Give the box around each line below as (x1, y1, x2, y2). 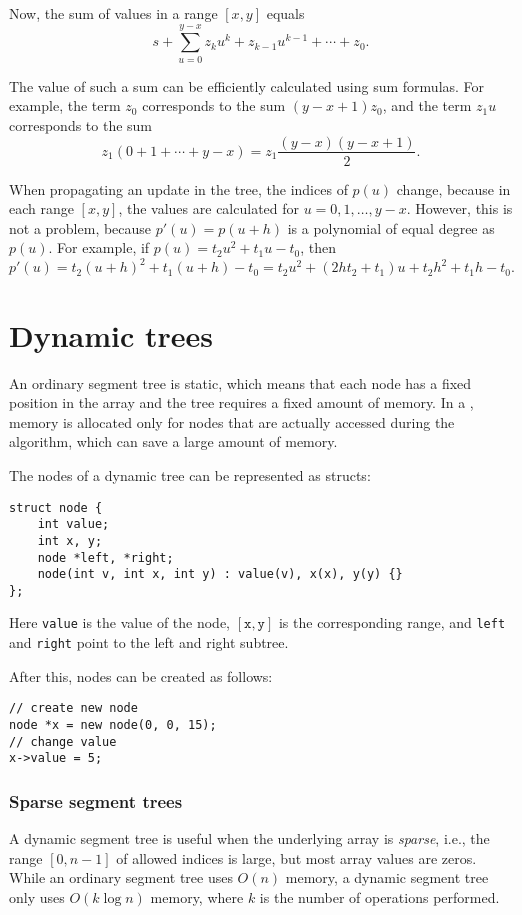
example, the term (9, 95, 121, 116)
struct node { (9, 500, 103, 515)
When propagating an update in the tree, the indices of (9, 178, 348, 199)
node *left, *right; (37, 550, 174, 565)
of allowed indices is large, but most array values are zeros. (116, 847, 477, 868)
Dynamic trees (9, 314, 214, 355)
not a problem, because (9, 217, 152, 238)
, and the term (382, 95, 472, 116)
